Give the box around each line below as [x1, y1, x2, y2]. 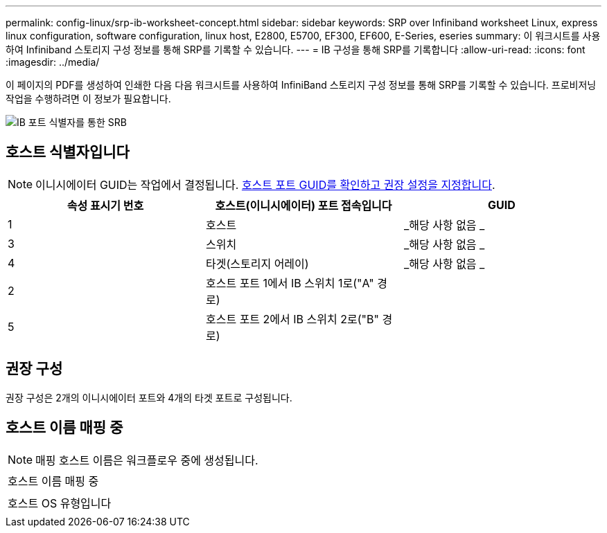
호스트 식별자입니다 [6, 143, 130, 161]
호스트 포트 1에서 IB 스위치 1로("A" [205, 275, 374, 290]
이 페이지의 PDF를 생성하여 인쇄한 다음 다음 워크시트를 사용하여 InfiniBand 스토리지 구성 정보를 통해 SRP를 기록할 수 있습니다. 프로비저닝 [6, 79, 597, 91]
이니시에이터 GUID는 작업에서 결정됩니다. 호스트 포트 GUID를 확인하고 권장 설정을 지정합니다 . [35, 177, 495, 192]
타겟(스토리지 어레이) [205, 256, 309, 271]
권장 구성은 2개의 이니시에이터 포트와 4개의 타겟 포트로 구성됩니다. [6, 391, 292, 404]
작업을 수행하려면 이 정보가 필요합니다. [6, 93, 171, 105]
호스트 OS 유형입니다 [8, 496, 112, 510]
